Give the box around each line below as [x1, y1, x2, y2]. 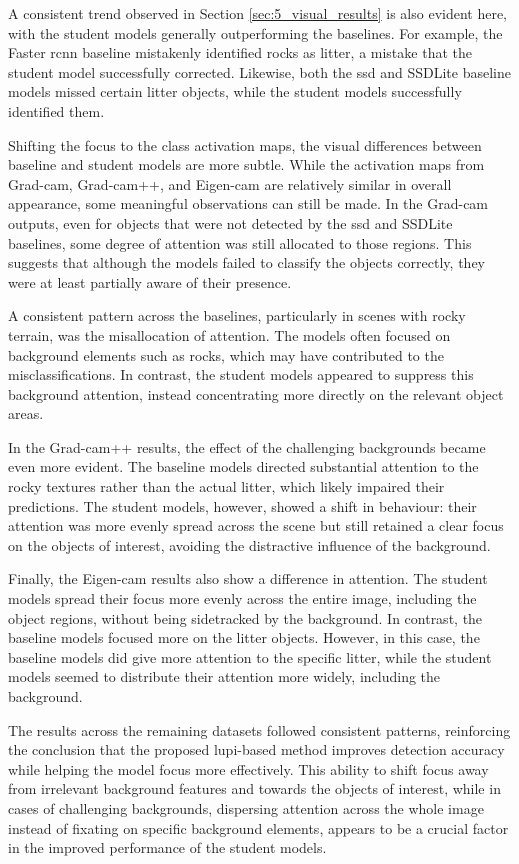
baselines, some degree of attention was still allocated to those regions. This [8, 232, 472, 253]
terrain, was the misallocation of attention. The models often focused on [8, 324, 451, 345]
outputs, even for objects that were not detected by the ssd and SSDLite [8, 212, 453, 233]
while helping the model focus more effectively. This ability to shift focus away [8, 758, 489, 779]
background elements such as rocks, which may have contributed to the [8, 344, 444, 365]
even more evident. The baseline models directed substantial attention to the [8, 456, 479, 477]
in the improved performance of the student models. [8, 837, 327, 858]
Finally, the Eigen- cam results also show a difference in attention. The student [8, 568, 488, 589]
